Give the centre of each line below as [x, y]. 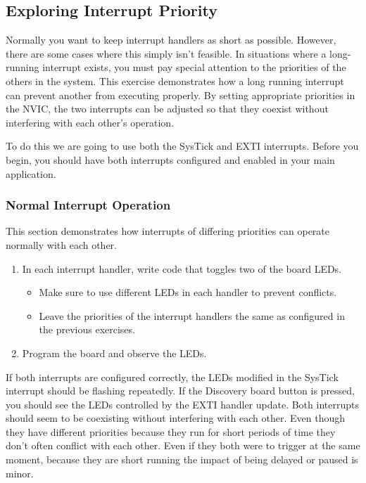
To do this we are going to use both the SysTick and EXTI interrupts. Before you [182, 146]
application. [31, 173]
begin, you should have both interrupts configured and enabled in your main [170, 159]
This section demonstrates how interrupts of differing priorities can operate [168, 231]
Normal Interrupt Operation [88, 205]
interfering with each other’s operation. [90, 122]
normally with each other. [61, 244]
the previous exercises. [87, 329]
